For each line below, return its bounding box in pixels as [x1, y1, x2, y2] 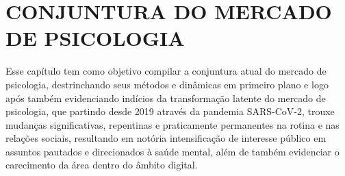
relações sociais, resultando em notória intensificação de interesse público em [5, 131, 327, 145]
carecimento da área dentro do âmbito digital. [5, 158, 198, 172]
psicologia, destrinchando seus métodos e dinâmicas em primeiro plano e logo [5, 77, 329, 91]
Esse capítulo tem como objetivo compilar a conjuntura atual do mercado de [5, 64, 327, 78]
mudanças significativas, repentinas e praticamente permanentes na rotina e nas [5, 117, 340, 131]
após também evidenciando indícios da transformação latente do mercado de [5, 90, 326, 105]
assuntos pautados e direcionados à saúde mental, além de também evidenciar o [5, 144, 340, 158]
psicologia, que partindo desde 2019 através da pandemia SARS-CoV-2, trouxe [5, 104, 335, 118]
